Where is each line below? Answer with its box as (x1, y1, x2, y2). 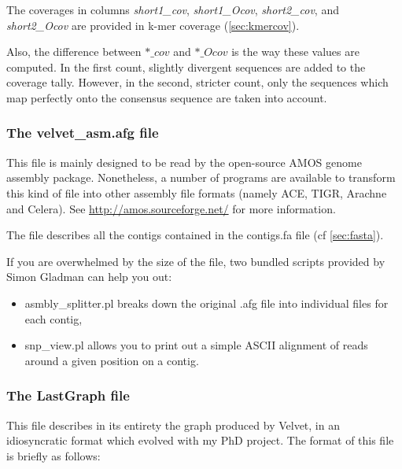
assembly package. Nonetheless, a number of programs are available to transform (6, 169, 396, 186)
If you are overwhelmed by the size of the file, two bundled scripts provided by (6, 253, 385, 269)
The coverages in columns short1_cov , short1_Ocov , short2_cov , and (6, 2, 339, 17)
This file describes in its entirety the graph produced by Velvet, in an (6, 416, 340, 433)
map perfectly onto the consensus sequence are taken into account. (6, 89, 327, 105)
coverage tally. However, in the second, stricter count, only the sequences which (6, 74, 389, 90)
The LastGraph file (6, 386, 130, 405)
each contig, (24, 310, 83, 327)
